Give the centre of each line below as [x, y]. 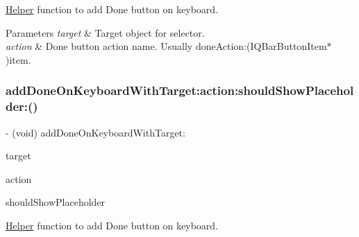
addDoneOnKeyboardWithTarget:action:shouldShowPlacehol [180, 90]
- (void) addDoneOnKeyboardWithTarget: [95, 132]
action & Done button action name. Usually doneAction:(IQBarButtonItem [166, 46]
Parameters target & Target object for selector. [105, 32]
